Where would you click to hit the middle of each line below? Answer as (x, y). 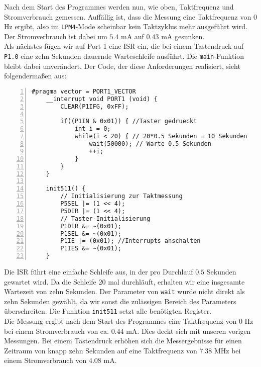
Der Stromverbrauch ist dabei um (56, 36)
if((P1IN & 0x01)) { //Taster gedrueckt (129, 121)
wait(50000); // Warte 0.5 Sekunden (150, 144)
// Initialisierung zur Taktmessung (121, 196)
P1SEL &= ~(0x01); (91, 234)
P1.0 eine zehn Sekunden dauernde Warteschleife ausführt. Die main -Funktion (124, 56)
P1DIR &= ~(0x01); (91, 226)
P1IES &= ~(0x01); (91, 249)
